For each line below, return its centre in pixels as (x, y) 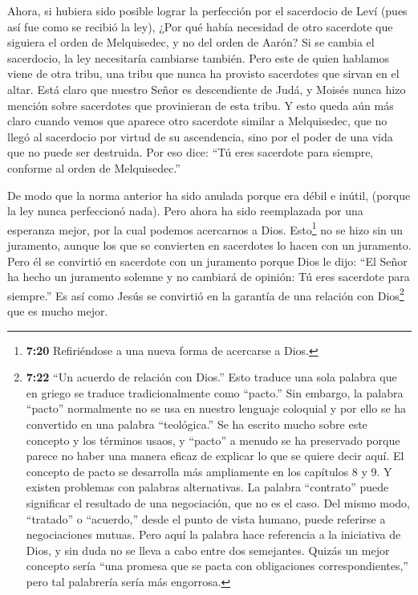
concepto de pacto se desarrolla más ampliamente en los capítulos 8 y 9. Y (209, 471)
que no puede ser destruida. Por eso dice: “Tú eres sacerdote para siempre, (191, 152)
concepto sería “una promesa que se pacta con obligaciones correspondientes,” (217, 566)
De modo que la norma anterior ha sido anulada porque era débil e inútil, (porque (209, 195)
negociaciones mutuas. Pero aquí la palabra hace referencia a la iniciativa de (213, 534)
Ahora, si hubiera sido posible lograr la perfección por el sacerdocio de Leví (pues (207, 10)
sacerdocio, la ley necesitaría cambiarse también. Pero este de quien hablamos (198, 57)
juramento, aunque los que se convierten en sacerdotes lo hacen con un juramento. (209, 245)
